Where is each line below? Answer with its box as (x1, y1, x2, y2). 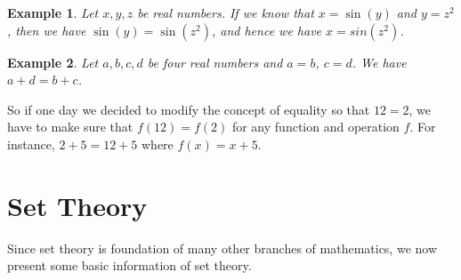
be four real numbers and (147, 52, 283, 71)
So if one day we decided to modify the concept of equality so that (7, 100, 370, 118)
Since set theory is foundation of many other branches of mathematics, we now (7, 238, 438, 257)
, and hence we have (211, 20, 322, 39)
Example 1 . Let (7, 4, 99, 21)
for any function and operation (231, 117, 400, 136)
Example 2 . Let (7, 52, 99, 71)
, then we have (7, 20, 86, 39)
